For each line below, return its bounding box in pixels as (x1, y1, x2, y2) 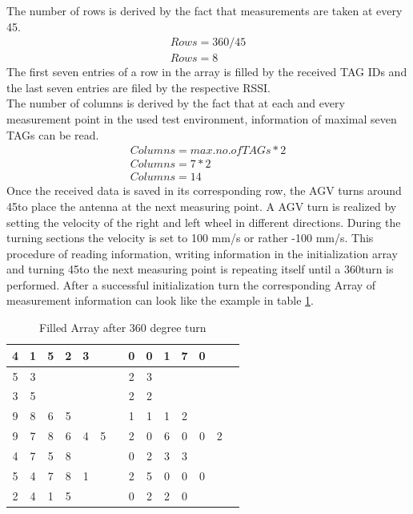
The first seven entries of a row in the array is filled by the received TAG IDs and (6, 63, 407, 80)
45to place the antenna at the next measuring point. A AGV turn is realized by (6, 197, 397, 214)
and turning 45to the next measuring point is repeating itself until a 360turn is (6, 261, 394, 277)
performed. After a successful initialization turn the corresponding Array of (6, 276, 376, 293)
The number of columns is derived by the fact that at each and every (6, 95, 345, 111)
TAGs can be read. (6, 126, 99, 143)
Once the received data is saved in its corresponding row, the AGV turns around (6, 182, 402, 199)
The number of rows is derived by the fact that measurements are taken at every (6, 2, 403, 18)
